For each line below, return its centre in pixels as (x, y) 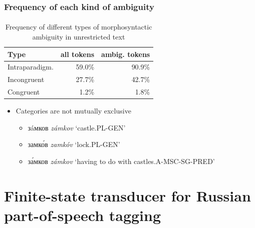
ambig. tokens (126, 54)
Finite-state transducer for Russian (127, 195)
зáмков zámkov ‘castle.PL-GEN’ (77, 127)
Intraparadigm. (31, 67)
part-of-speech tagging (83, 215)
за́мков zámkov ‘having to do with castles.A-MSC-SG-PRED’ (121, 161)
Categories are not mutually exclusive (73, 111)
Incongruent (26, 79)
